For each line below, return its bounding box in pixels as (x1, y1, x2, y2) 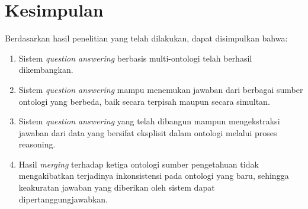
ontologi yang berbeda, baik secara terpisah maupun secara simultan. (18, 95, 270, 107)
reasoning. (18, 138, 56, 150)
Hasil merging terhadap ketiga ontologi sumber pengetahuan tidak (18, 157, 259, 170)
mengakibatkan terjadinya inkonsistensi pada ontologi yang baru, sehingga (18, 169, 289, 182)
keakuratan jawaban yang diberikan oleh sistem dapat (18, 181, 215, 194)
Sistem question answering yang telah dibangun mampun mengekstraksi (18, 115, 280, 127)
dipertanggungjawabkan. (18, 192, 108, 205)
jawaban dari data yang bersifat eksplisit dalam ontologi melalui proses (18, 126, 277, 139)
